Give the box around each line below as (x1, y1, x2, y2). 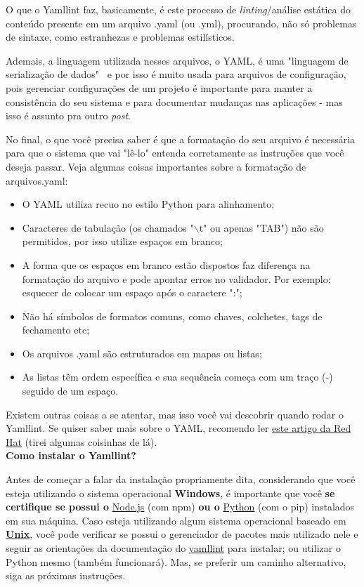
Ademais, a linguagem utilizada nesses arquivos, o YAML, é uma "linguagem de (6, 53, 349, 67)
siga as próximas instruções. (6, 568, 126, 583)
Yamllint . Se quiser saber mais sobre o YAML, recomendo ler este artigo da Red (6, 421, 351, 435)
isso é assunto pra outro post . (6, 108, 131, 123)
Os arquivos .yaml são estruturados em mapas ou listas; (22, 345, 262, 360)
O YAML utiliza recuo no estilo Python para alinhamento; (22, 197, 275, 211)
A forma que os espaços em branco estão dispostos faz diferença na (22, 257, 311, 272)
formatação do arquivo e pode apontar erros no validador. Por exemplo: (22, 271, 331, 286)
